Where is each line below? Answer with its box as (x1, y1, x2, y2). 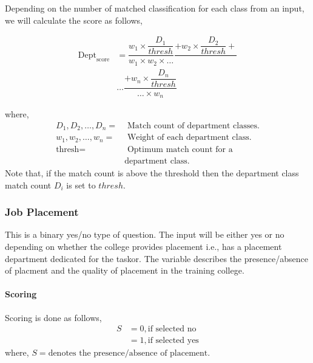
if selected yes (147, 336, 199, 345)
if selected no (147, 325, 197, 334)
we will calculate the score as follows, (5, 13, 143, 26)
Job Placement (5, 204, 79, 220)
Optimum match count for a (127, 145, 233, 154)
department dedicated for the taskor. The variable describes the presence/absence (5, 252, 308, 264)
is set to (66, 178, 96, 191)
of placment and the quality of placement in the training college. (5, 264, 244, 277)
